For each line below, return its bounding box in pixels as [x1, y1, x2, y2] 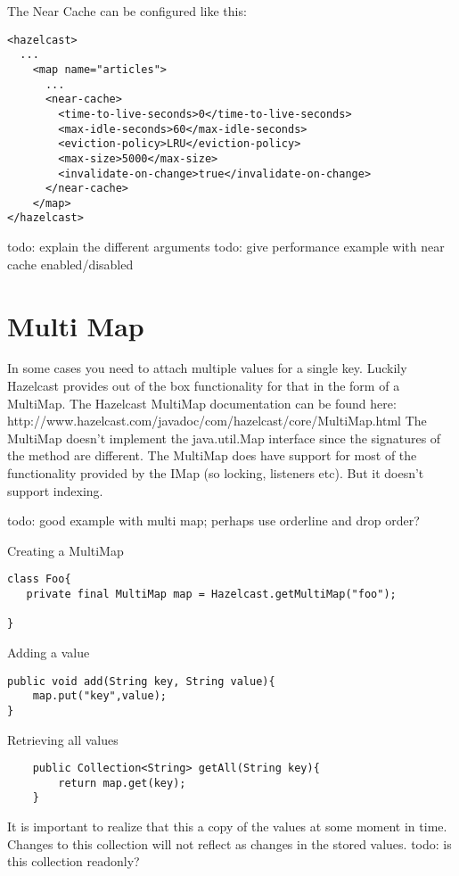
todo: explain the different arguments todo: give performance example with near [7, 237, 445, 256]
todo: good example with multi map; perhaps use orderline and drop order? [7, 511, 420, 530]
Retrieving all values [7, 730, 119, 748]
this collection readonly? [7, 852, 140, 871]
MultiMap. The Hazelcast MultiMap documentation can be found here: [7, 393, 397, 412]
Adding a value [7, 643, 90, 661]
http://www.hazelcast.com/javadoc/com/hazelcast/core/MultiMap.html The [7, 411, 427, 430]
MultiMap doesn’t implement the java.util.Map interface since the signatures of [7, 428, 441, 447]
